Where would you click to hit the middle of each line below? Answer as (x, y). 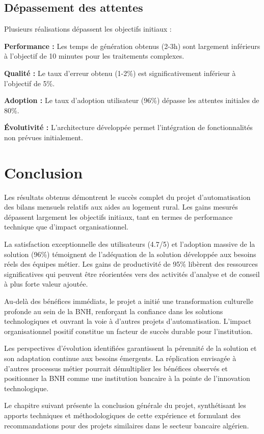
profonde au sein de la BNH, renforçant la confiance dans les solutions (114, 311)
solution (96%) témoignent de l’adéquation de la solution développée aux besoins (130, 254)
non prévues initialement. (44, 137)
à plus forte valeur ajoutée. (46, 284)
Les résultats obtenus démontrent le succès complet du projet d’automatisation (127, 197)
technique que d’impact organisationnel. (66, 227)
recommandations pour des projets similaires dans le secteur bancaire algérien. (127, 425)
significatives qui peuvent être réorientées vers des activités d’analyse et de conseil (132, 274)
